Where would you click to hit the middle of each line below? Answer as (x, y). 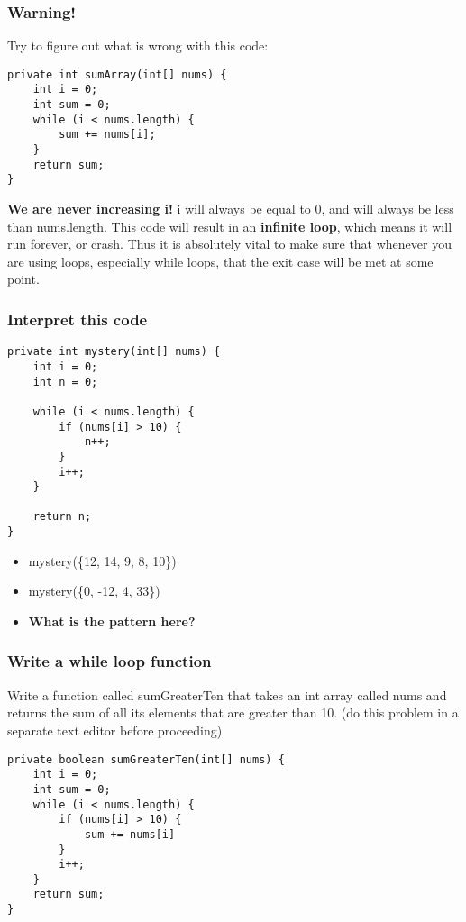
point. (23, 279)
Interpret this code (78, 319)
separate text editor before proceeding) (115, 730)
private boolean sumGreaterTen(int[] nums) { (146, 759)
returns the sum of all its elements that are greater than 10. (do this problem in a (233, 712)
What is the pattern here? (112, 621)
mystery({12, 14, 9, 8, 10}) (102, 560)
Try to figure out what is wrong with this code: (138, 46)
